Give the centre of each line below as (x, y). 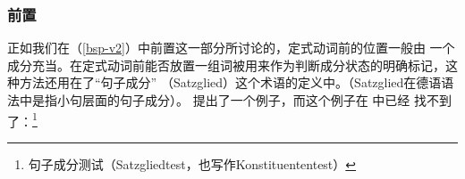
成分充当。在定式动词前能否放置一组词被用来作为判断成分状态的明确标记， (226, 65)
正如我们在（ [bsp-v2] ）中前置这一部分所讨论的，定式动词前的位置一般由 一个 (231, 48)
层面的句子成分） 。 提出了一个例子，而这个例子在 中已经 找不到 (266, 100)
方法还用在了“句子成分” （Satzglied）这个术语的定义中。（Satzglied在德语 (230, 82)
